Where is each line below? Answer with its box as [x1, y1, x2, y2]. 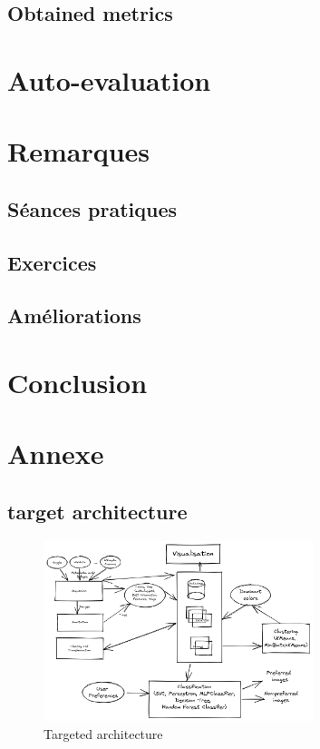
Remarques [7, 133, 150, 170]
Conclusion [7, 364, 148, 401]
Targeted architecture [44, 724, 163, 743]
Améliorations [7, 301, 141, 330]
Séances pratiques [7, 194, 177, 222]
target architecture [7, 498, 188, 526]
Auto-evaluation [7, 61, 211, 98]
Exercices [7, 248, 97, 276]
